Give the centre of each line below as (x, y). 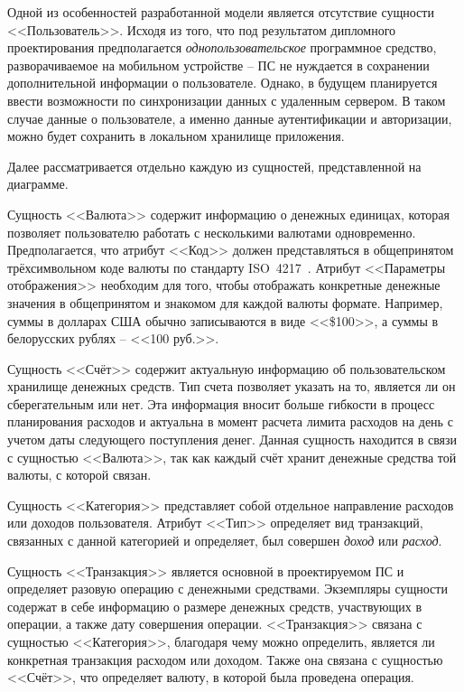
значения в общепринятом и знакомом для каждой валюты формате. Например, (225, 302)
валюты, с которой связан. (79, 475)
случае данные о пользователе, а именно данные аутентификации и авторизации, (230, 118)
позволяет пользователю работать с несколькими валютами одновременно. (212, 232)
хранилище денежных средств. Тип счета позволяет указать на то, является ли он (232, 386)
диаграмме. (38, 184)
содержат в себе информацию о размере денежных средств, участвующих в (215, 606)
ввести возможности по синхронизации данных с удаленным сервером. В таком (227, 100)
